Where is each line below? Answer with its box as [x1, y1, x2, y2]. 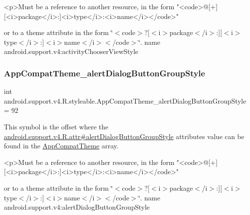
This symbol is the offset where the [4, 121, 108, 131]
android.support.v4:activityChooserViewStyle [4, 46, 138, 56]
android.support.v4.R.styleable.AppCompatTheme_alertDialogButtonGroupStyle [4, 95, 246, 106]
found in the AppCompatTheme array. [4, 141, 119, 151]
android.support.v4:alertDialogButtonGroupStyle [4, 202, 150, 212]
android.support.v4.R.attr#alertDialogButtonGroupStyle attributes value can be [4, 131, 245, 141]
